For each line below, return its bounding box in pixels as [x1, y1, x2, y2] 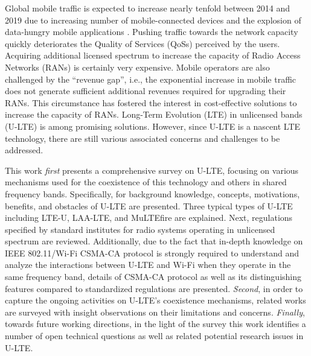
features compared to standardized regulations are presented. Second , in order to [5, 282, 303, 294]
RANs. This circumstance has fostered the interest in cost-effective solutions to [5, 96, 297, 109]
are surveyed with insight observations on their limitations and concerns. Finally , [5, 305, 305, 318]
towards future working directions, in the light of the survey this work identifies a [5, 317, 306, 330]
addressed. [5, 144, 43, 156]
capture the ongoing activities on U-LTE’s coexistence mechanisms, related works [5, 294, 306, 307]
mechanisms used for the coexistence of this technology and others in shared [5, 176, 287, 188]
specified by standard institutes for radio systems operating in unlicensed [5, 223, 275, 235]
